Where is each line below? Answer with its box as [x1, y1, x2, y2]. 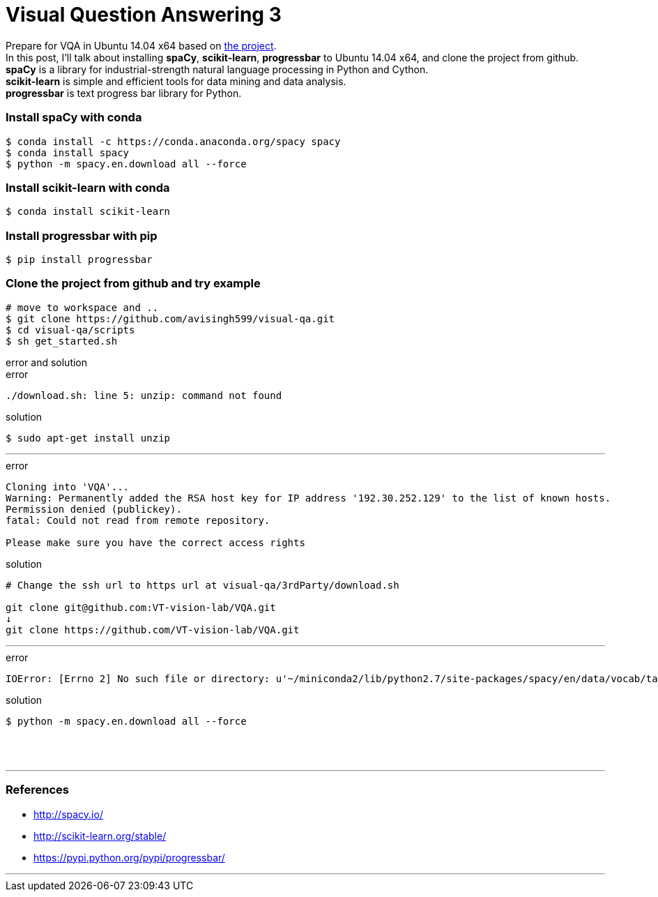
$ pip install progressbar [6, 254, 153, 265]
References [6, 783, 69, 797]
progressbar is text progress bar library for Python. [6, 86, 242, 99]
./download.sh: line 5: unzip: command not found [6, 389, 282, 401]
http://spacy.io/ [33, 808, 103, 820]
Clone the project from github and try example [6, 276, 261, 291]
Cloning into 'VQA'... [6, 481, 130, 492]
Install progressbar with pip [6, 228, 158, 243]
